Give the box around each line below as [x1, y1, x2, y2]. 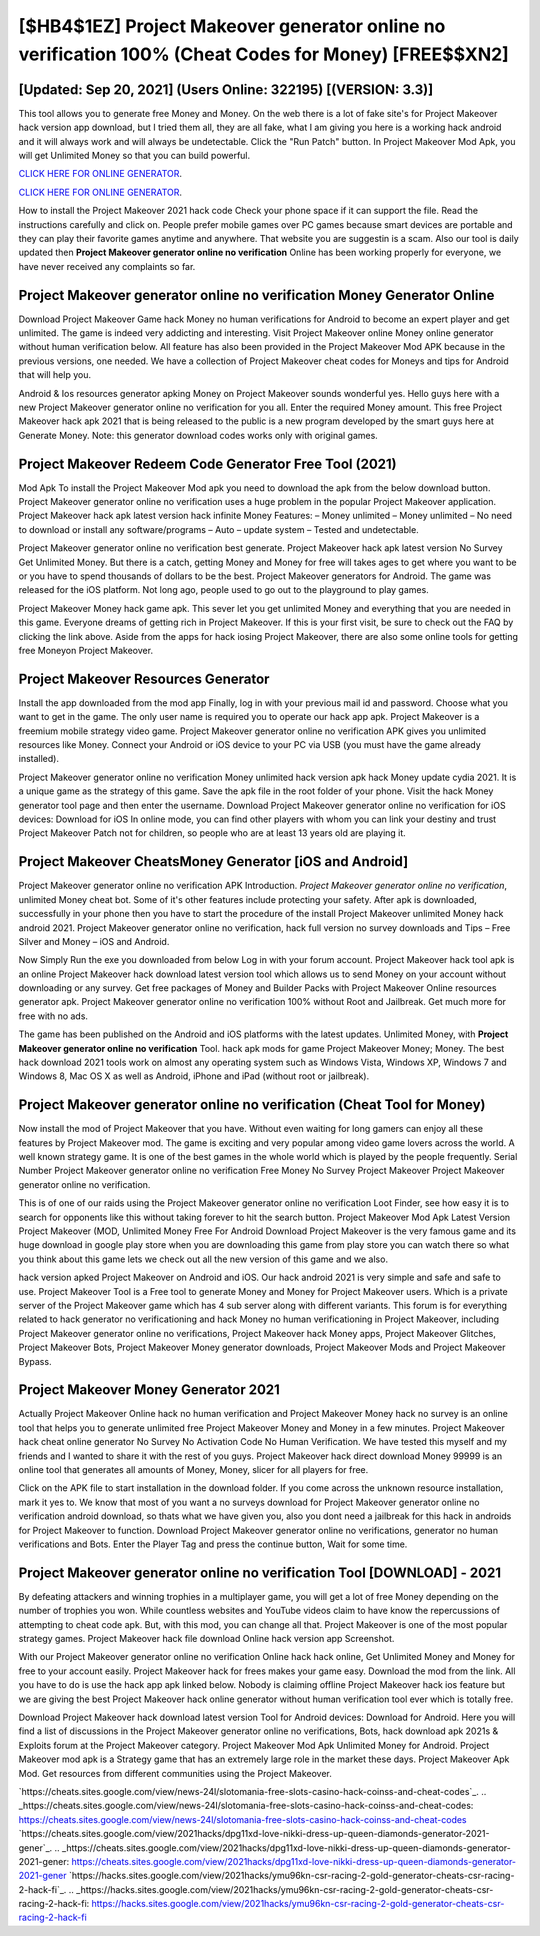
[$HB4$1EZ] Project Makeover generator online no [18, 15, 446, 37]
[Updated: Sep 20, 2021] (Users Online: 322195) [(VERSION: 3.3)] [18, 81, 434, 98]
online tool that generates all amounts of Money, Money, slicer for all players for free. [18, 1464, 369, 1476]
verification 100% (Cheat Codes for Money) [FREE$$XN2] [18, 43, 509, 65]
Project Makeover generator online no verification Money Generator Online [18, 286, 495, 304]
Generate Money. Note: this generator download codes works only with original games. [18, 429, 379, 441]
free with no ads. [18, 1010, 89, 1022]
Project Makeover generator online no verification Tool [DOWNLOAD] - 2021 [18, 1564, 502, 1581]
